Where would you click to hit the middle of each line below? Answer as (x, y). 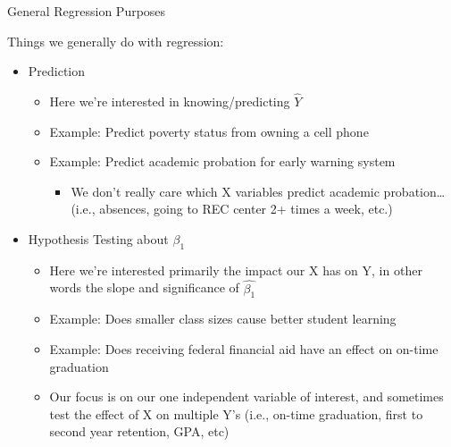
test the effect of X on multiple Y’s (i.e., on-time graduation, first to (236, 413)
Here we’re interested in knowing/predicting (170, 101)
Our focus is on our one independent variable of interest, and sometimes (246, 396)
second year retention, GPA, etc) (139, 431)
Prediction (57, 71)
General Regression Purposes (87, 11)
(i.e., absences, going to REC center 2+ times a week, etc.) (232, 209)
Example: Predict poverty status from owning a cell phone (209, 131)
